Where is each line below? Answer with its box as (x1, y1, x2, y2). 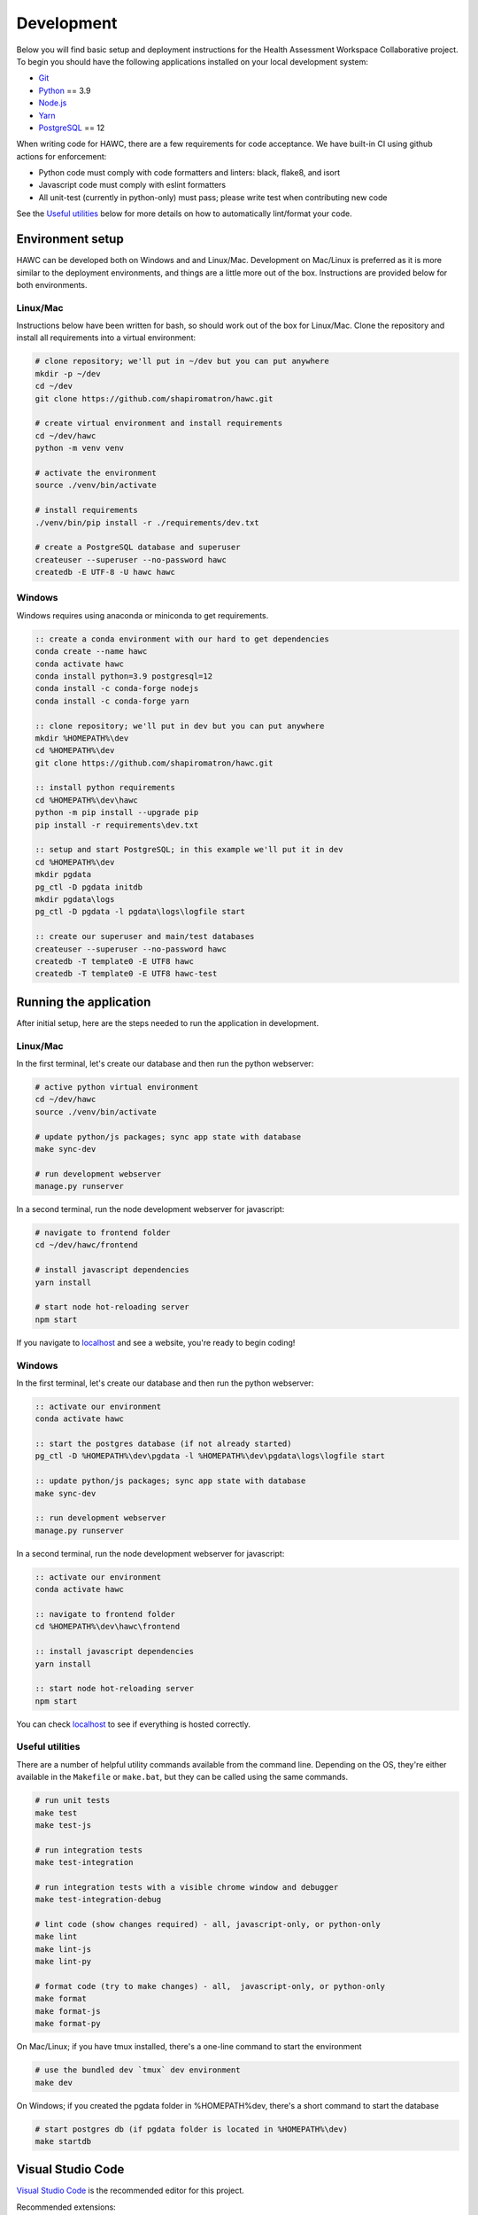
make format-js (35, 2006, 101, 2016)
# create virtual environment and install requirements (35, 418, 283, 429)
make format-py (35, 2018, 101, 2029)
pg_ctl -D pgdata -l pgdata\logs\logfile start (35, 906, 245, 917)
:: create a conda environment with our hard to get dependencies (35, 633, 329, 644)
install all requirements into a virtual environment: (16, 332, 197, 343)
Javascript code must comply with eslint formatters (38, 180, 226, 190)
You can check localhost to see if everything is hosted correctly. (16, 1719, 251, 1729)
